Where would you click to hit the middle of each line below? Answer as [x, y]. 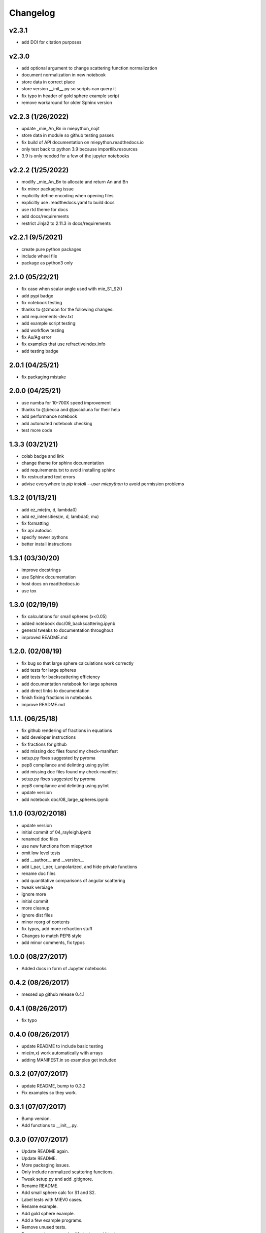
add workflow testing [43, 330]
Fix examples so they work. [49, 1092]
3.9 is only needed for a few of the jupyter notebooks [75, 156]
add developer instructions [49, 737]
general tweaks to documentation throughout [67, 630]
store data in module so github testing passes [68, 135]
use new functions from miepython [57, 846]
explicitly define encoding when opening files [67, 196]
